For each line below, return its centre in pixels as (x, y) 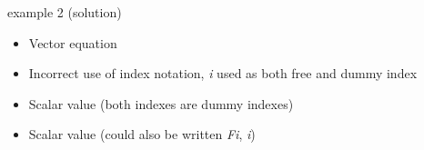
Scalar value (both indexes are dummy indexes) (161, 103)
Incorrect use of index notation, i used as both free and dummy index (223, 73)
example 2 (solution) (65, 12)
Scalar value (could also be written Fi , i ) (142, 134)
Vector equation (73, 42)
